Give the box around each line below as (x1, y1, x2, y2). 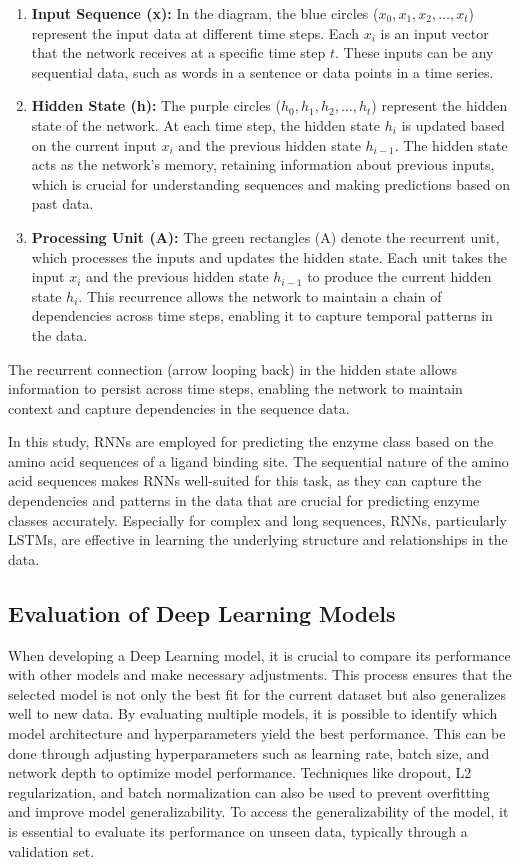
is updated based (401, 114, 505, 135)
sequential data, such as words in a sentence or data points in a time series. (31, 61, 494, 82)
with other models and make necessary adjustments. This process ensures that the (8, 664, 512, 685)
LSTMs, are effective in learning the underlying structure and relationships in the (8, 529, 508, 550)
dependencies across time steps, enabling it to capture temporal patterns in (31, 305, 493, 326)
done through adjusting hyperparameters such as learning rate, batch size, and (8, 742, 490, 763)
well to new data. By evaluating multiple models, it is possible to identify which (8, 703, 498, 724)
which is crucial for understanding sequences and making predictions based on (31, 173, 510, 194)
